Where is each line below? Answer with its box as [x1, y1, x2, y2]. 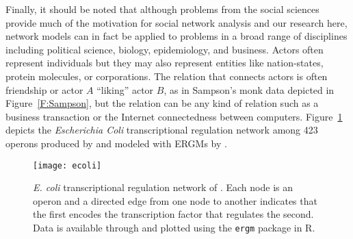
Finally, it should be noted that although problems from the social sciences [5, 2, 319, 16]
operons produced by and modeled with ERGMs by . [5, 136, 227, 150]
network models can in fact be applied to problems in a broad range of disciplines [5, 29, 348, 43]
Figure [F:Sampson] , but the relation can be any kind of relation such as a [5, 96, 319, 110]
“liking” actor [96, 82, 154, 97]
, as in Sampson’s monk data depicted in [164, 82, 335, 97]
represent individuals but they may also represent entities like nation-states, [5, 55, 324, 70]
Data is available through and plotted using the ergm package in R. [33, 220, 315, 234]
